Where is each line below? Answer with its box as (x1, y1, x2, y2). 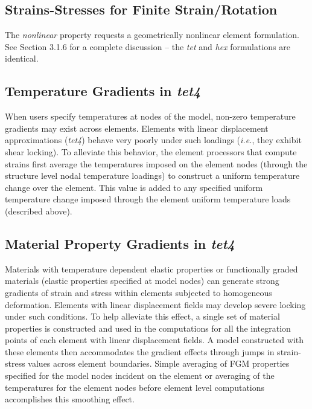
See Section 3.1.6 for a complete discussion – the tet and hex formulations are (5, 40, 290, 53)
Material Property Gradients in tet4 (5, 234, 235, 253)
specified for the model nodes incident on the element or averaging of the (5, 369, 275, 382)
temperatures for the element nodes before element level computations (5, 381, 265, 393)
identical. (5, 52, 39, 65)
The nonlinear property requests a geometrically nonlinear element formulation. (5, 28, 299, 41)
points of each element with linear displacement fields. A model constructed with (5, 333, 304, 346)
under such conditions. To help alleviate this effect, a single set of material (5, 310, 280, 323)
